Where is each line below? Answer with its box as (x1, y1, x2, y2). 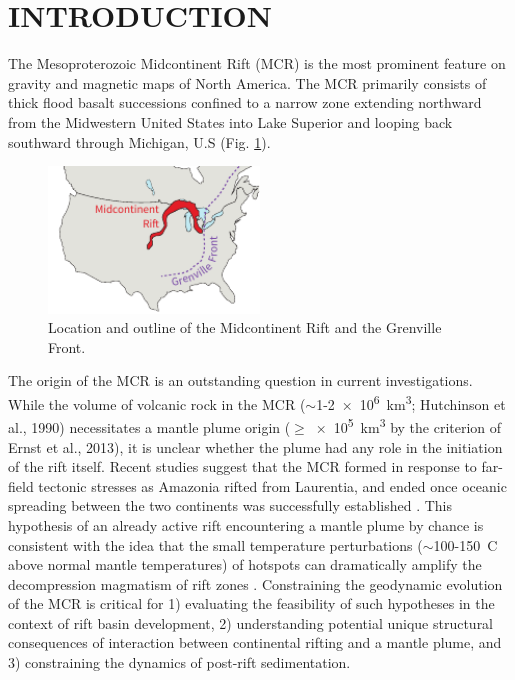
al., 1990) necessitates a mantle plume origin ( (8, 416, 291, 437)
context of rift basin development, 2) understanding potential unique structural (8, 612, 494, 633)
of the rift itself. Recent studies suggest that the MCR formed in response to (8, 456, 477, 477)
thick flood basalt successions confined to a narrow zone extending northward (8, 92, 482, 113)
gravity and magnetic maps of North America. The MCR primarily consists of (8, 72, 487, 93)
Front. (48, 336, 86, 357)
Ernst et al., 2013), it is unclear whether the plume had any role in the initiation (8, 436, 503, 457)
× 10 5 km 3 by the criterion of (315, 414, 502, 437)
